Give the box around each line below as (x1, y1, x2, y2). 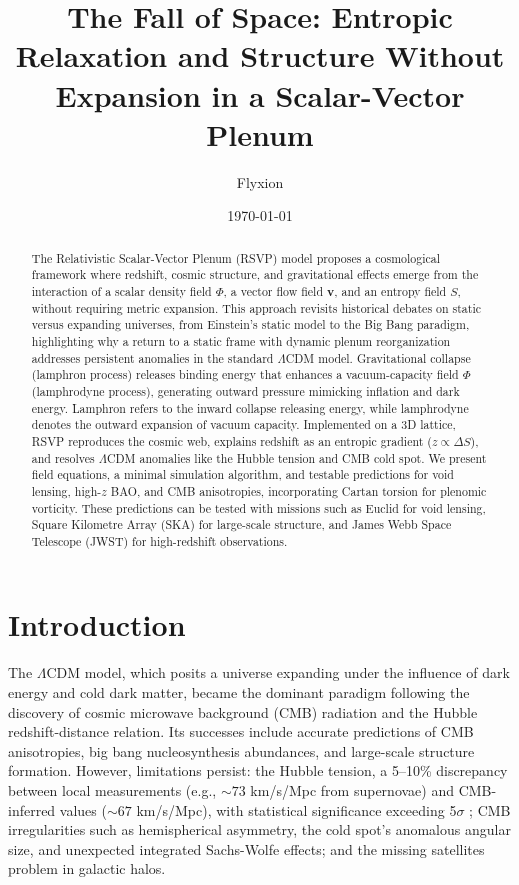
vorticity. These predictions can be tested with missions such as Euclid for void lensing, (31, 499, 486, 516)
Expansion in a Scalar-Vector (55, 74, 465, 115)
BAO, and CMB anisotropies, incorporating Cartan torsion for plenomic (110, 482, 487, 499)
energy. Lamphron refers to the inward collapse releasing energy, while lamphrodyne (31, 399, 469, 416)
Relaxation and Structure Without (15, 35, 505, 76)
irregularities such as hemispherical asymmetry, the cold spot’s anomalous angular (8, 819, 511, 840)
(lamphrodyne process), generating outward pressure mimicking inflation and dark (31, 382, 460, 399)
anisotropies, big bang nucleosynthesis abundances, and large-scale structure (8, 740, 475, 761)
